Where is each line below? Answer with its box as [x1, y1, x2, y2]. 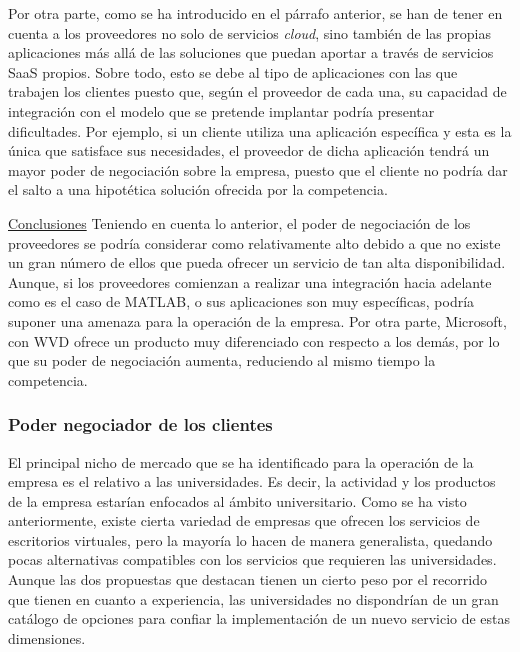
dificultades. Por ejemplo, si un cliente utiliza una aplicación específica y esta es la [8, 120, 512, 141]
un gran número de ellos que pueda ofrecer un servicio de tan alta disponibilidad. [8, 252, 506, 273]
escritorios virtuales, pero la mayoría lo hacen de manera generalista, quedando [8, 529, 493, 550]
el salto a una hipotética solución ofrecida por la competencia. [8, 179, 388, 200]
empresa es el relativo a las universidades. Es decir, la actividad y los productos [8, 471, 496, 492]
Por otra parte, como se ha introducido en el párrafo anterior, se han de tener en [8, 3, 503, 23]
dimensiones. [8, 627, 86, 648]
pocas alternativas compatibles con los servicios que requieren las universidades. [8, 549, 497, 570]
